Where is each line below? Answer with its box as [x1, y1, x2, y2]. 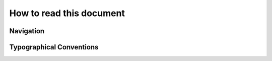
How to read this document [9, 8, 125, 19]
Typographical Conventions [9, 43, 99, 51]
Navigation [9, 27, 45, 35]
